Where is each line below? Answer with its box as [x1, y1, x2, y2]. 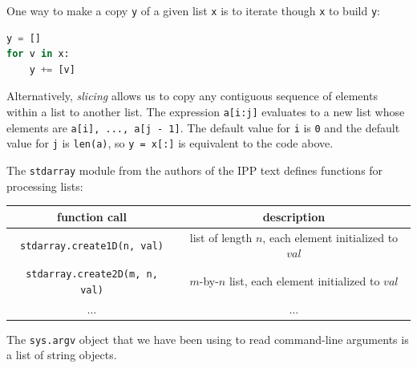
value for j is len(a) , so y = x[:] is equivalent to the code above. [6, 135, 334, 152]
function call [56, 208, 127, 224]
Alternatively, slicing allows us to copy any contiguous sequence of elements [6, 87, 378, 104]
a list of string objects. [6, 346, 117, 363]
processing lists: [6, 177, 83, 194]
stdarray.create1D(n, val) [19, 241, 164, 253]
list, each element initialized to [229, 272, 380, 289]
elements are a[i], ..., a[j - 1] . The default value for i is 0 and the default [6, 119, 400, 135]
